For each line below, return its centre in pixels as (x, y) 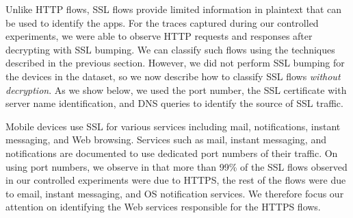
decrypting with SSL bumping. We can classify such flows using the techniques (170, 49)
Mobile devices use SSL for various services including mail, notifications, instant (173, 126)
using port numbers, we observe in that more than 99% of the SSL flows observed (176, 166)
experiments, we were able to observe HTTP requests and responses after (159, 36)
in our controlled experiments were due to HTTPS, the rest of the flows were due (176, 180)
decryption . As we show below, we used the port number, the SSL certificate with (176, 89)
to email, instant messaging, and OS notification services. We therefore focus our (175, 193)
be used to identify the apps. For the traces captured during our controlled (162, 22)
